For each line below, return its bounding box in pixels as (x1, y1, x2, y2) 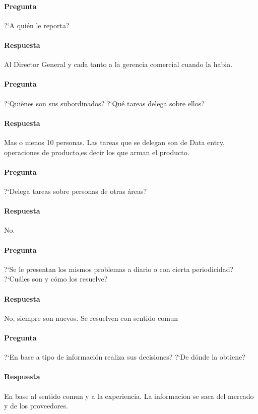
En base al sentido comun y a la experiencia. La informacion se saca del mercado (4, 390, 254, 401)
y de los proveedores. (4, 400, 68, 411)
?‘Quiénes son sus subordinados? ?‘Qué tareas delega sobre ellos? (4, 98, 205, 108)
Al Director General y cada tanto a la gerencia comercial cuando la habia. (4, 59, 233, 70)
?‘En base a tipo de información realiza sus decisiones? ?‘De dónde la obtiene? (4, 352, 245, 362)
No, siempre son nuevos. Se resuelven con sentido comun (4, 312, 178, 323)
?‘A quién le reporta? (4, 20, 70, 30)
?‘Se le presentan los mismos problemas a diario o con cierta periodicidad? (4, 263, 234, 274)
